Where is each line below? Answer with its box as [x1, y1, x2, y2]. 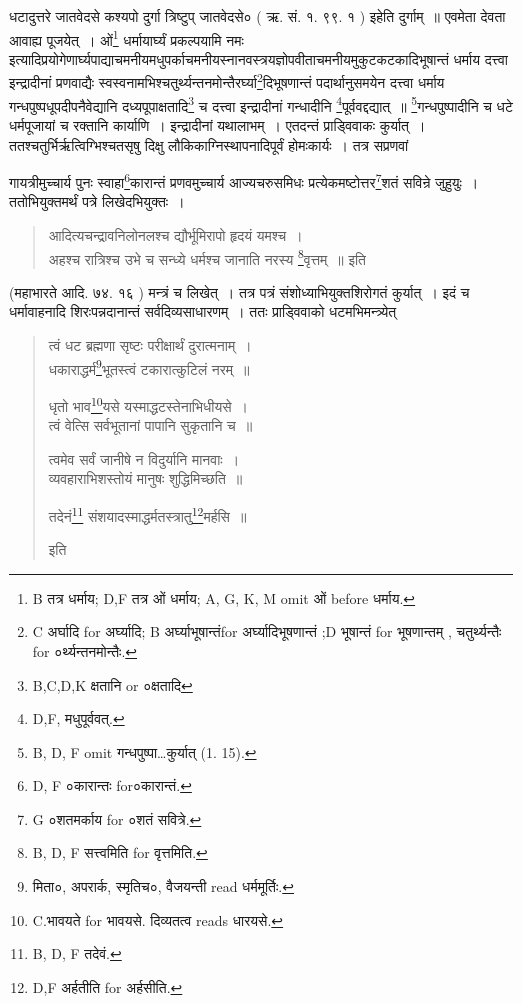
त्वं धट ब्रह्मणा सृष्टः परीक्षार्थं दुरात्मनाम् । [48, 335, 252, 355]
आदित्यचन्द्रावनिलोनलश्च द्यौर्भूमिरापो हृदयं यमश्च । [48, 224, 303, 245]
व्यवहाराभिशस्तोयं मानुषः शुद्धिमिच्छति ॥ [48, 468, 243, 489]
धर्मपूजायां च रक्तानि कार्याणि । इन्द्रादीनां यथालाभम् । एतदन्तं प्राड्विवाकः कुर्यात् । [9, 114, 426, 135]
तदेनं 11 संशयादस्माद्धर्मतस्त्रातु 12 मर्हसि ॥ [48, 502, 247, 526]
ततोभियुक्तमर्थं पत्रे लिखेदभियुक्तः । [9, 191, 185, 212]
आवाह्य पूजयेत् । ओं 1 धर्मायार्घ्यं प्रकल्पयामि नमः [9, 26, 244, 50]
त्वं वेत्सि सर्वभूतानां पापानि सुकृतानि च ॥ [48, 415, 253, 436]
